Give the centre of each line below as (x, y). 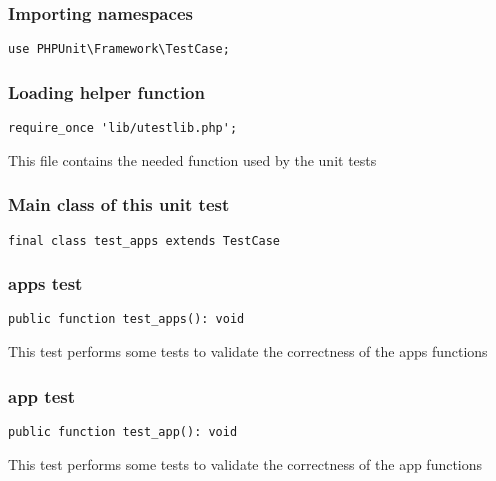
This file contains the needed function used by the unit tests (192, 159)
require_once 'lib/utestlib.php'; (123, 128)
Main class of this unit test (119, 204)
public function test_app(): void (123, 431)
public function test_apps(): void (126, 319)
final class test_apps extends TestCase (144, 240)
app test (41, 395)
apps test (45, 283)
